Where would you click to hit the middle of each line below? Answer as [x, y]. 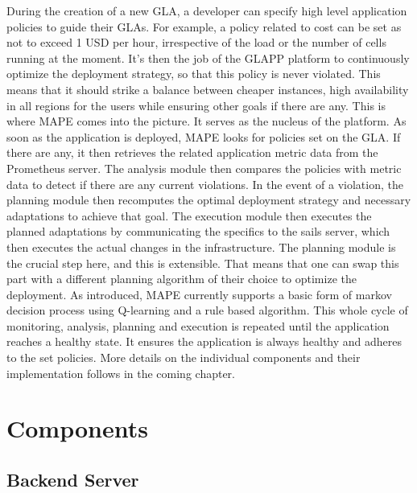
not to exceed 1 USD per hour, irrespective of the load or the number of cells [196, 42]
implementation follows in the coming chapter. [121, 373]
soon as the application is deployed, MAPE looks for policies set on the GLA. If [204, 136]
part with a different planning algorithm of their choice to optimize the [182, 279]
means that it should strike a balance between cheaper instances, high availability [208, 89]
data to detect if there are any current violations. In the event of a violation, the [205, 184]
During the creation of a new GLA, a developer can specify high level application [207, 10]
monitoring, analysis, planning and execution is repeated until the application [198, 325]
